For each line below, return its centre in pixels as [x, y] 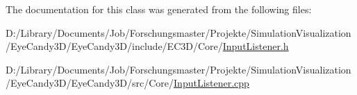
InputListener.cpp [211, 83]
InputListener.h [256, 46]
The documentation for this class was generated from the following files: [159, 9]
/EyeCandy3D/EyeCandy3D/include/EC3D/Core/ [114, 46]
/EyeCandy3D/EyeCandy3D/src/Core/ [90, 83]
